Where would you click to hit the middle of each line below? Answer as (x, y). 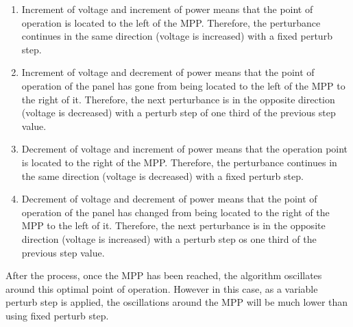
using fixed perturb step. (57, 315)
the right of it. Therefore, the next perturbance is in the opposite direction (178, 99)
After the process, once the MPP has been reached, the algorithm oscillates (164, 275)
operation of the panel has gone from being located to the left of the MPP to (183, 85)
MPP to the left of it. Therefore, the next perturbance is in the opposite (173, 225)
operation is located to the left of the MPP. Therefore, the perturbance (171, 22)
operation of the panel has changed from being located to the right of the (175, 212)
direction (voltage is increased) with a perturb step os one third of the (169, 238)
